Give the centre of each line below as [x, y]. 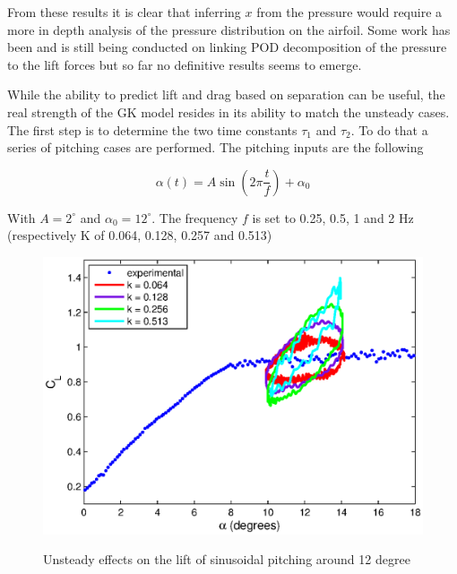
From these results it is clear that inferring [124, 12]
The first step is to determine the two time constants [152, 129]
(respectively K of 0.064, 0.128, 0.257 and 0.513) [140, 235]
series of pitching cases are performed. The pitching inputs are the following [216, 147]
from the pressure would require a [349, 12]
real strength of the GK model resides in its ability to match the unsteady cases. [228, 111]
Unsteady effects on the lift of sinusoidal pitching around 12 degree [227, 559]
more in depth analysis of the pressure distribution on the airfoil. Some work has [229, 29]
